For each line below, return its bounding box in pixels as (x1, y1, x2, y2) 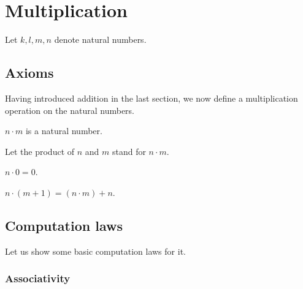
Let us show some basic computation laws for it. (5, 244, 186, 257)
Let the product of (5, 144, 75, 157)
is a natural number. (25, 124, 102, 137)
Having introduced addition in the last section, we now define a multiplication (5, 91, 298, 104)
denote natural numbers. (54, 33, 147, 46)
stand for (112, 144, 146, 157)
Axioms (5, 63, 54, 82)
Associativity (5, 271, 71, 286)
